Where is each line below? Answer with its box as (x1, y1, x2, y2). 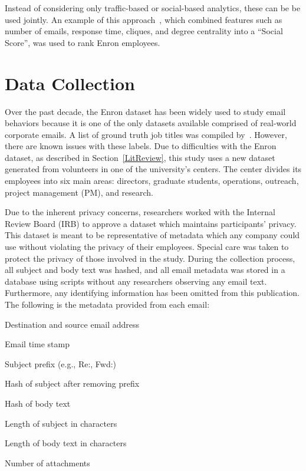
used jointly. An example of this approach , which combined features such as (5, 13, 282, 25)
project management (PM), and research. (5, 186, 153, 198)
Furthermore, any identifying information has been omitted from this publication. (5, 286, 300, 299)
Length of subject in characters (5, 417, 117, 429)
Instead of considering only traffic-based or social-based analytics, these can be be (5, 2, 301, 14)
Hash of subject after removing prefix (5, 377, 140, 390)
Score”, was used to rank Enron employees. (5, 36, 160, 48)
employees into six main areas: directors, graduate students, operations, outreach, (5, 174, 299, 187)
